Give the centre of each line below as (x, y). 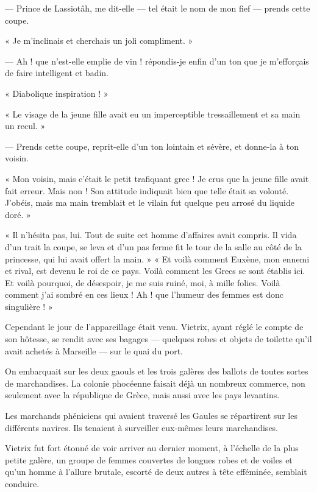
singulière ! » (29, 306)
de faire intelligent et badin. (57, 73)
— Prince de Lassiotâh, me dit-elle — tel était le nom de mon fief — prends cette (158, 8)
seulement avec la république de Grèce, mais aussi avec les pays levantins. (142, 395)
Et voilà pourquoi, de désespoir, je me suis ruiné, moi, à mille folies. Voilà (143, 282)
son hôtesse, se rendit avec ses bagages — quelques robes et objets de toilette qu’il (158, 339)
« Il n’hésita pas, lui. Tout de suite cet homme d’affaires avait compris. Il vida (151, 235)
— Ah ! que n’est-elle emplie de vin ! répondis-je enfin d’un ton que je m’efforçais (157, 61)
